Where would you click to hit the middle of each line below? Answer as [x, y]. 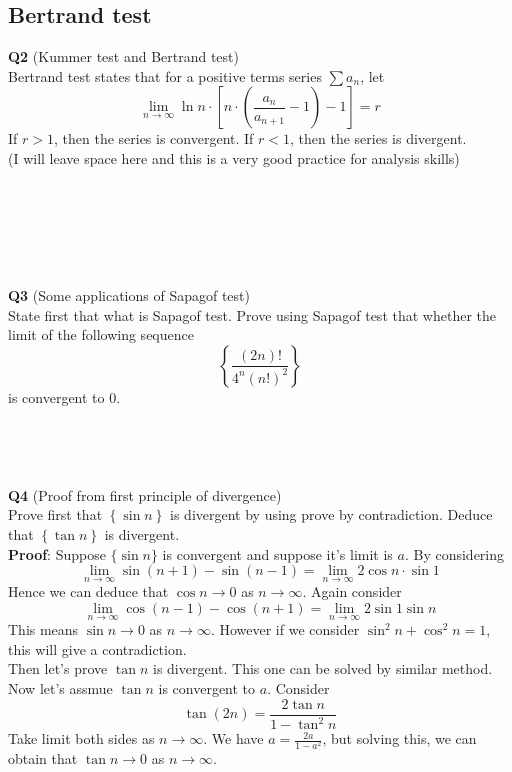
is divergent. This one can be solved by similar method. [322, 668]
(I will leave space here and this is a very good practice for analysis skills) [234, 157]
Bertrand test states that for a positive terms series [165, 75]
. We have [233, 738]
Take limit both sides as [81, 738]
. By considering [454, 553]
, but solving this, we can [399, 738]
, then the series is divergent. [378, 138]
